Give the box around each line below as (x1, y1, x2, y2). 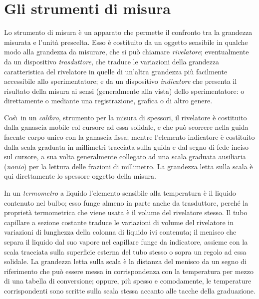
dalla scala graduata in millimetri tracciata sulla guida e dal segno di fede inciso (4, 141, 249, 152)
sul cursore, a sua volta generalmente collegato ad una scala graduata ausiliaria (4, 151, 246, 162)
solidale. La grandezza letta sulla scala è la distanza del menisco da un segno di (4, 256, 247, 267)
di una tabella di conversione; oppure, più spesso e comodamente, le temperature (4, 276, 252, 286)
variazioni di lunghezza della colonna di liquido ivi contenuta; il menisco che (4, 227, 237, 237)
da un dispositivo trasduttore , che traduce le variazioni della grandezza (4, 56, 219, 66)
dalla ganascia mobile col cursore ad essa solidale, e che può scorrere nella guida (4, 122, 249, 132)
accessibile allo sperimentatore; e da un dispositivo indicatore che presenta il (4, 76, 237, 86)
